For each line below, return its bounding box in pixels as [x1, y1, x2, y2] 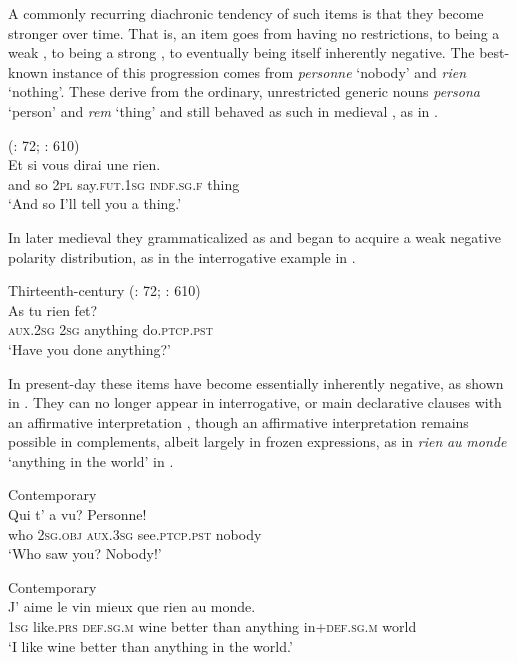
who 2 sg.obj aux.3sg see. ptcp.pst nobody [8, 523, 262, 544]
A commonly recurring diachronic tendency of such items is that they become [8, 3, 484, 23]
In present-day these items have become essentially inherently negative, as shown [8, 372, 504, 393]
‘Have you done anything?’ [8, 338, 171, 359]
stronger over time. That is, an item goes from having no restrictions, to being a [8, 22, 500, 43]
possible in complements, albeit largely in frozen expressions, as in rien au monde [8, 431, 507, 452]
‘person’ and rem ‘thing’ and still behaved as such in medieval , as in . [8, 100, 438, 121]
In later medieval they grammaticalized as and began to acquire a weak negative [8, 226, 501, 247]
